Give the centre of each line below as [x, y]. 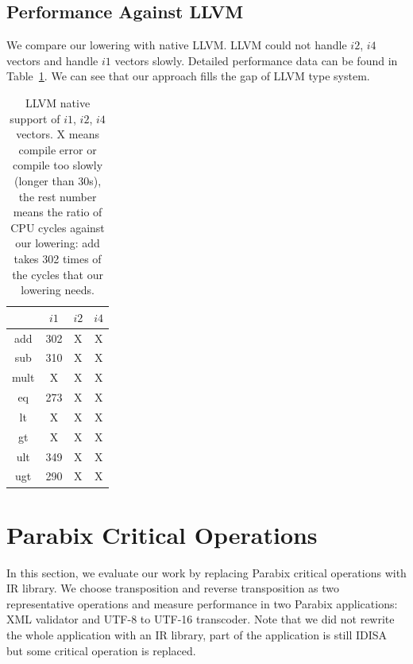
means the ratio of [58, 212]
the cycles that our [58, 274]
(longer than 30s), [58, 180]
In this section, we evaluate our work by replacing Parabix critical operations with [206, 572]
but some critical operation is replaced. [101, 650]
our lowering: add [58, 243]
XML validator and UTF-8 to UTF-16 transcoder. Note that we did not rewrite [201, 619]
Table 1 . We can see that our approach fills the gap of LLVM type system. [188, 76]
